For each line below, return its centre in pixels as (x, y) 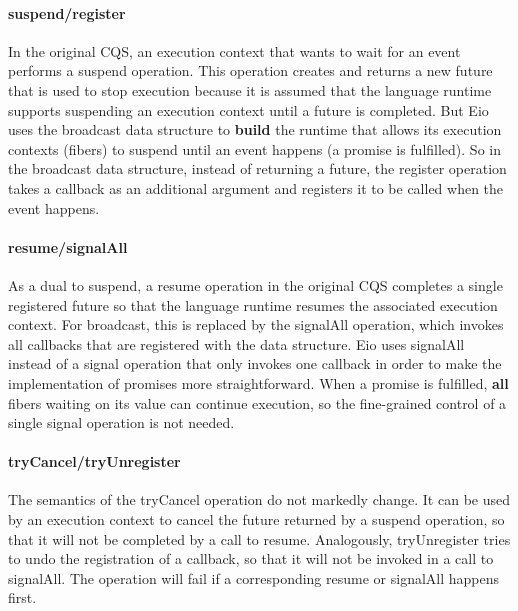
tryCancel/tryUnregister (94, 461)
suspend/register (67, 12)
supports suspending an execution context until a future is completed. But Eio (248, 109)
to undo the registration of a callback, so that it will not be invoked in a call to (251, 558)
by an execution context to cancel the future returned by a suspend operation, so (256, 519)
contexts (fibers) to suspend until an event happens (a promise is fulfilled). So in (254, 148)
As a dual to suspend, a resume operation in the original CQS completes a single (255, 284)
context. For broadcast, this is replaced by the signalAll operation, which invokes (256, 324)
